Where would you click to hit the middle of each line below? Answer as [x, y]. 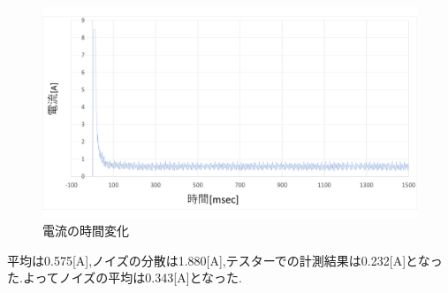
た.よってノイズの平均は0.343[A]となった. [125, 278]
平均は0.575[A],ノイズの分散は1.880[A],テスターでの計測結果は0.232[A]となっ [225, 260]
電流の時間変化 [86, 231]
